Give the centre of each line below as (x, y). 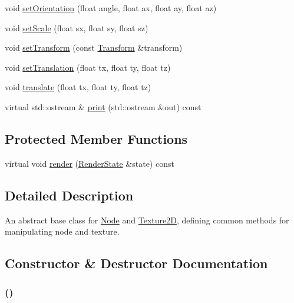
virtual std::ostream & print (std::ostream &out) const (103, 106)
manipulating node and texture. (62, 231)
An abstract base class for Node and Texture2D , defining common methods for (147, 220)
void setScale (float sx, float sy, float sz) (77, 27)
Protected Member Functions (96, 138)
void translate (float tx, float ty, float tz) (78, 87)
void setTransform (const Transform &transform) (94, 47)
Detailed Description (69, 195)
